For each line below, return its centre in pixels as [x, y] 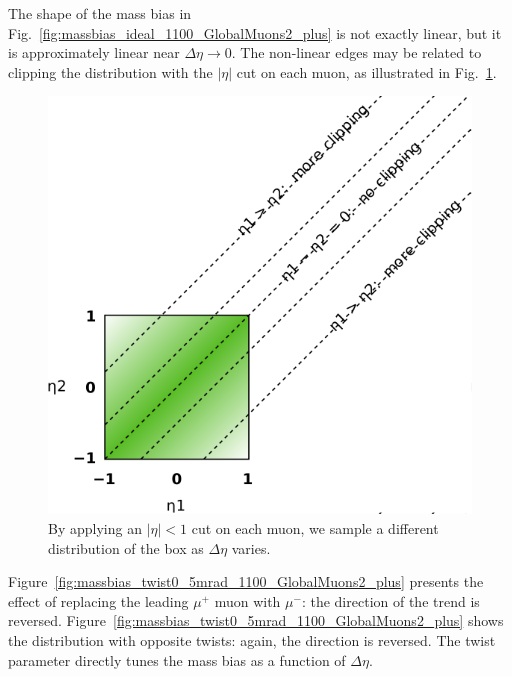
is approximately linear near [94, 52]
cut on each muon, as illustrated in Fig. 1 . [366, 71]
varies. [251, 547]
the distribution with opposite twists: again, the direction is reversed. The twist [252, 639]
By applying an [95, 527]
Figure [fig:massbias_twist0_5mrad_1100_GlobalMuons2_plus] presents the [246, 581]
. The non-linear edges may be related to [356, 52]
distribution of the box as [126, 547]
